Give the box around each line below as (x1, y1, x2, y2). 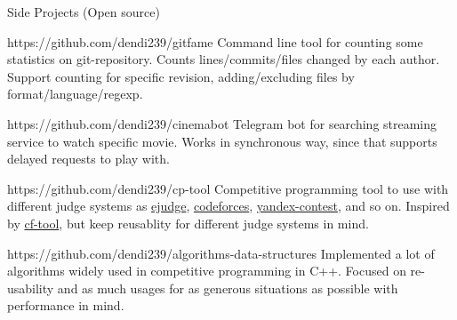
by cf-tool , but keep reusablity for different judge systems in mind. (7, 213, 369, 232)
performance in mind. (7, 296, 124, 315)
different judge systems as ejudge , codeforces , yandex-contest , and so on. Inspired (7, 196, 450, 215)
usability (7, 278, 54, 297)
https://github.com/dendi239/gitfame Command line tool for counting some (7, 32, 423, 51)
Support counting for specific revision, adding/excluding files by (7, 67, 355, 85)
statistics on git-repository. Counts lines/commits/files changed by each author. (7, 50, 440, 68)
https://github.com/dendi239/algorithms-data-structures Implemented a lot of (7, 244, 435, 262)
